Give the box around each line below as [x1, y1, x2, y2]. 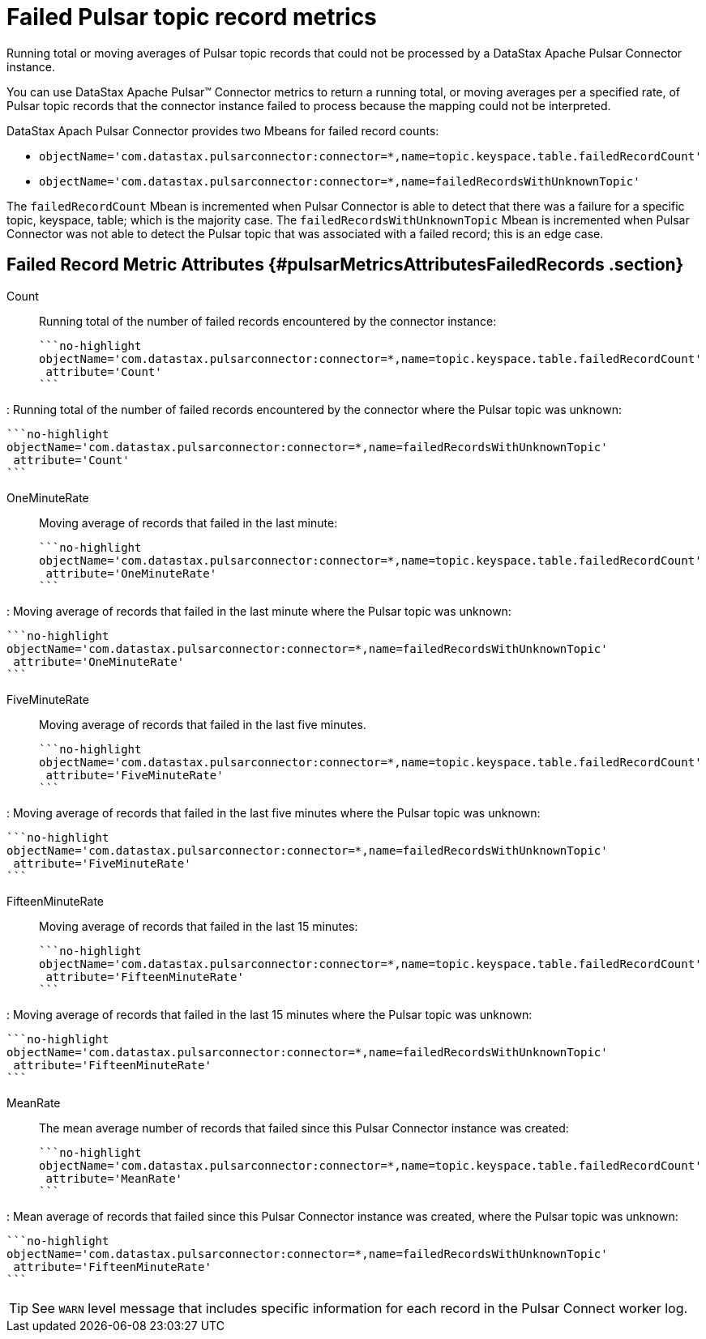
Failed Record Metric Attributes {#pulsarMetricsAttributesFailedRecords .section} [6, 254, 684, 275]
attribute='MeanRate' [45, 1171, 183, 1185]
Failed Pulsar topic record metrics [6, 3, 377, 31]
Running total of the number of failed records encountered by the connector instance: [39, 313, 497, 328]
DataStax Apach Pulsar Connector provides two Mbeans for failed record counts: [6, 123, 439, 138]
